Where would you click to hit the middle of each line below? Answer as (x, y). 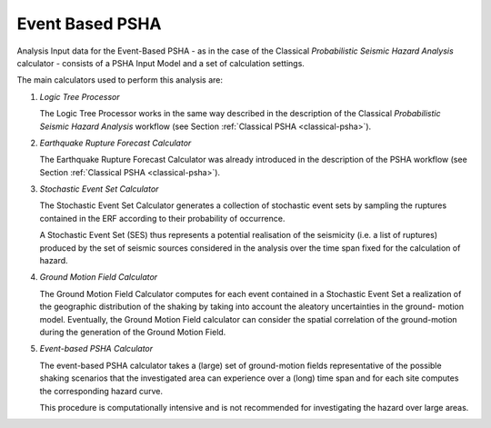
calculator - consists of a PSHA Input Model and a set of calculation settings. (160, 63)
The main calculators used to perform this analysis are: (120, 80)
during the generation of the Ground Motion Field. (133, 332)
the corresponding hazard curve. (101, 391)
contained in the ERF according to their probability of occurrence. (162, 218)
